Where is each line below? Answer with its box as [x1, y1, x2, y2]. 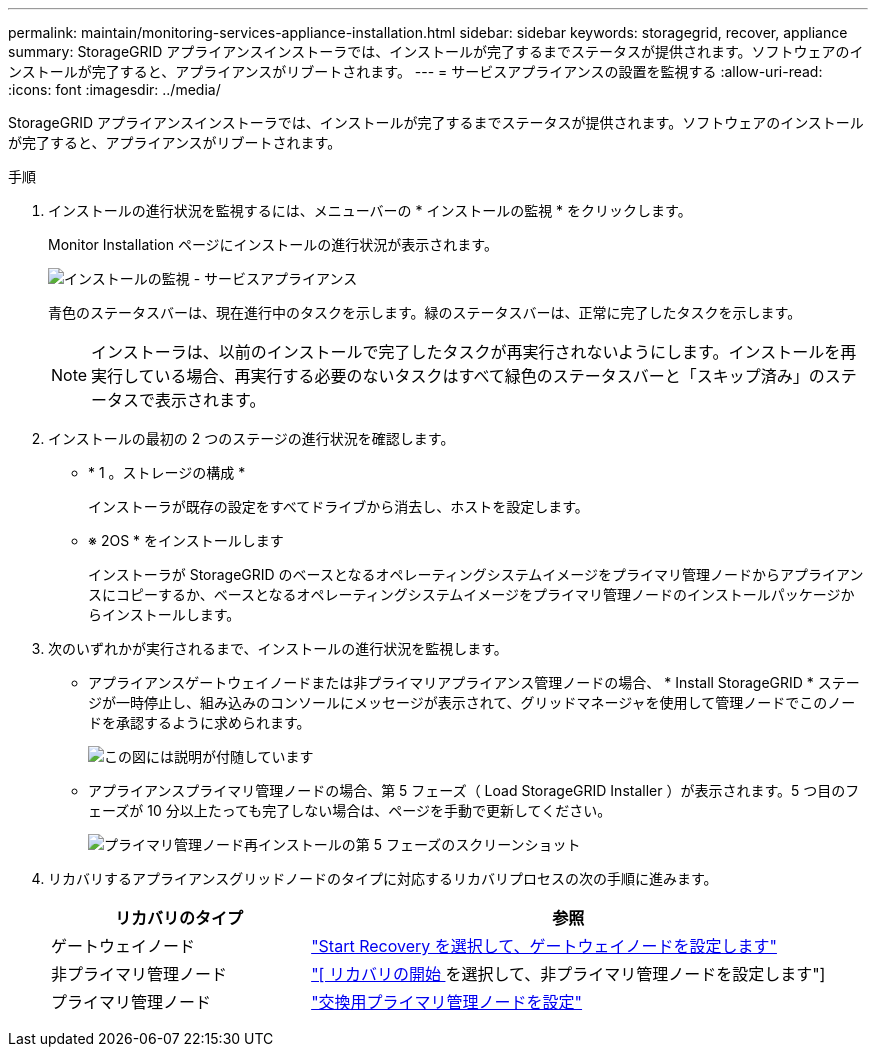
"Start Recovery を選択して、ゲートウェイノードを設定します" [311, 936, 777, 956]
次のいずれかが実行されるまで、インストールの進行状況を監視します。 [48, 640, 508, 657]
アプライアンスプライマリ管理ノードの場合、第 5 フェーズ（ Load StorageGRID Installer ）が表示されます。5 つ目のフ [88, 782, 860, 799]
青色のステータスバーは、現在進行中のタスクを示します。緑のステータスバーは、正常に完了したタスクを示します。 [48, 304, 802, 321]
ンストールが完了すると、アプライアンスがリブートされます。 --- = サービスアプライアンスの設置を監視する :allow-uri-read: [8, 63, 823, 80]
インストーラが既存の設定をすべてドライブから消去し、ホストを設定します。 [88, 498, 589, 515]
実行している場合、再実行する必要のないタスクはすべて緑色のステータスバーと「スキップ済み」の [91, 366, 825, 386]
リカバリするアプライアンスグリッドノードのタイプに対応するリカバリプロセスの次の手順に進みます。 [48, 870, 718, 887]
